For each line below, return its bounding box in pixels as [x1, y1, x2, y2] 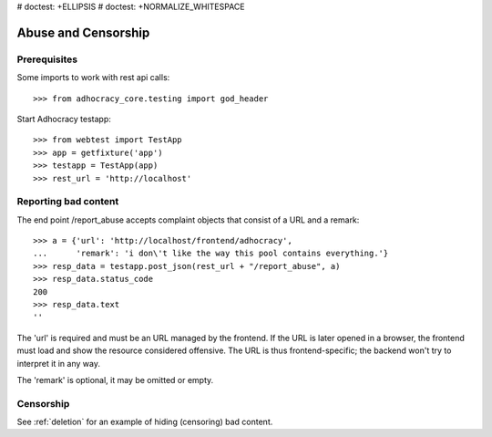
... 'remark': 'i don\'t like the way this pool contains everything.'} [33, 248, 389, 259]
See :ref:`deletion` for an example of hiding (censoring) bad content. [16, 416, 273, 428]
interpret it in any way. [16, 358, 100, 369]
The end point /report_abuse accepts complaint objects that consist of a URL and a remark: [16, 214, 360, 225]
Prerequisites [16, 53, 77, 66]
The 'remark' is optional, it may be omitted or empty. [16, 374, 214, 385]
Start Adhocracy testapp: [16, 113, 111, 124]
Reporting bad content [16, 195, 119, 208]
